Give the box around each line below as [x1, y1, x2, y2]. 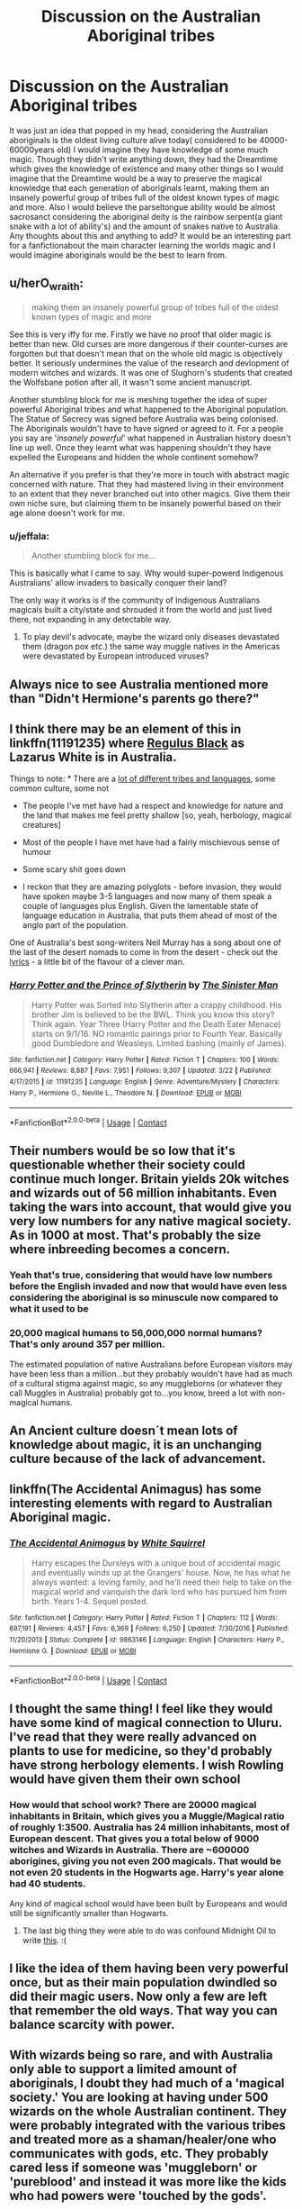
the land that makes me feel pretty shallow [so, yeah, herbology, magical [22, 810, 292, 821]
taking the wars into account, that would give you [9, 1200, 292, 1215]
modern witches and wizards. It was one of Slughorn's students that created [9, 367, 293, 377]
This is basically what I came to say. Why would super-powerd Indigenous [9, 568, 284, 578]
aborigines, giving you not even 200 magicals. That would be [9, 1855, 281, 1868]
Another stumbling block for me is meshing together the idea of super [9, 394, 268, 405]
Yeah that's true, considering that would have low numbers [9, 1268, 273, 1281]
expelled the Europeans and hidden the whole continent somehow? [9, 451, 259, 462]
